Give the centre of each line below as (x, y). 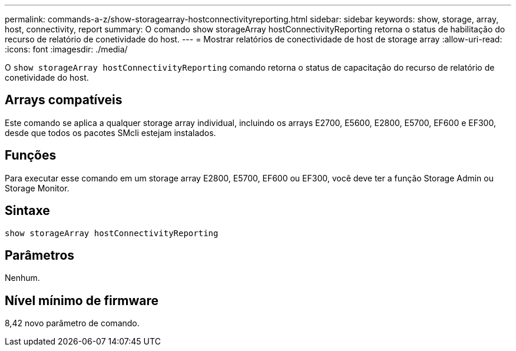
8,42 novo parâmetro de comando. (72, 323)
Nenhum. (22, 278)
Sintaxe (27, 211)
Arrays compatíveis (64, 100)
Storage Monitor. (37, 188)
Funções (31, 155)
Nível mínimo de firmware (82, 300)
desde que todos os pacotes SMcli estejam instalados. (110, 133)
